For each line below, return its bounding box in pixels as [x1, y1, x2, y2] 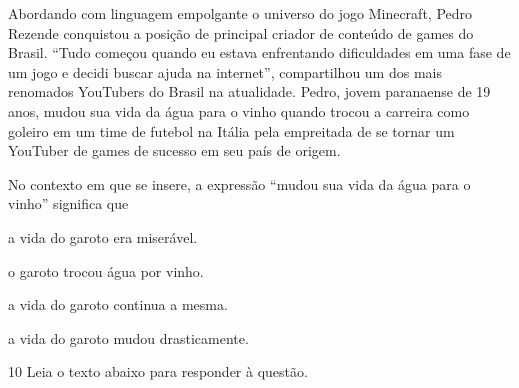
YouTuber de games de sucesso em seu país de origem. [8, 140, 341, 161]
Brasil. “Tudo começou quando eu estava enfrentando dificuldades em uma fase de [8, 42, 511, 63]
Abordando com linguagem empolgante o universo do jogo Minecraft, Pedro [8, 3, 473, 23]
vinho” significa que [8, 193, 129, 214]
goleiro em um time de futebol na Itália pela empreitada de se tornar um [8, 120, 455, 141]
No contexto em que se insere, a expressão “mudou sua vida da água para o [8, 173, 471, 194]
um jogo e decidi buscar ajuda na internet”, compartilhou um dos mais [8, 61, 442, 82]
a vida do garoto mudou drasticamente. [8, 327, 249, 348]
